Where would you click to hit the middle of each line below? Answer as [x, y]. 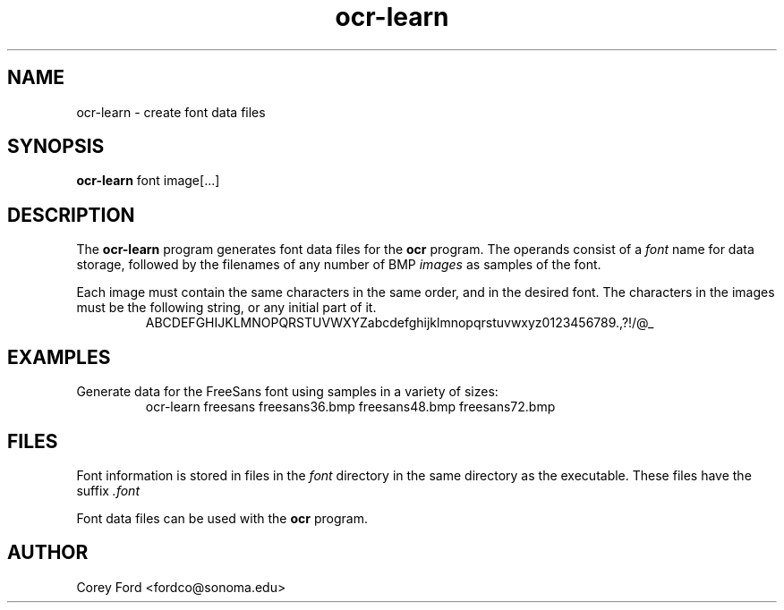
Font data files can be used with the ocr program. [222, 518]
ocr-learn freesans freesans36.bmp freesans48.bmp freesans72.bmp [350, 407]
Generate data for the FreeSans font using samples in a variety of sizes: [287, 392]
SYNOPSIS [56, 147]
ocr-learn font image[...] [148, 181]
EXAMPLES [59, 357]
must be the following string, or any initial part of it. [226, 308]
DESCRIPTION [71, 215]
